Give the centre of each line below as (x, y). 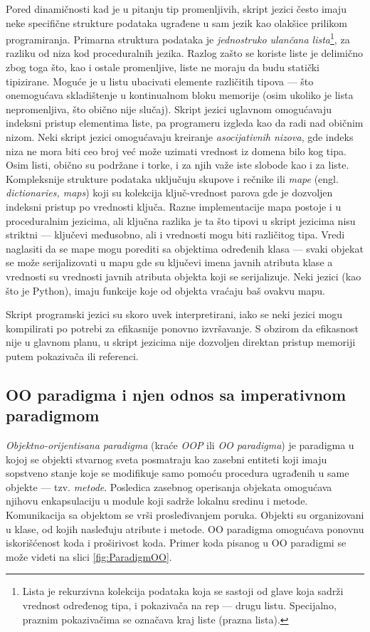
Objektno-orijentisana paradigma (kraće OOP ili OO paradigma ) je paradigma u (180, 445)
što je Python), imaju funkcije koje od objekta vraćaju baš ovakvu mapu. (165, 290)
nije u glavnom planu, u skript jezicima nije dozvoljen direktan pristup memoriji (181, 342)
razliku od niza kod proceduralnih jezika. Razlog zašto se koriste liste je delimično (184, 53)
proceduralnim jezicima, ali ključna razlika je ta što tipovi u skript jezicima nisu (181, 220)
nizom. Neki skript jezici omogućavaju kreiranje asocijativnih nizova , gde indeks (180, 137)
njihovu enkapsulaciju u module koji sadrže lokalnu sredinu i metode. (157, 501)
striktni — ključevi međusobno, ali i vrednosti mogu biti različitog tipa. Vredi (175, 235)
